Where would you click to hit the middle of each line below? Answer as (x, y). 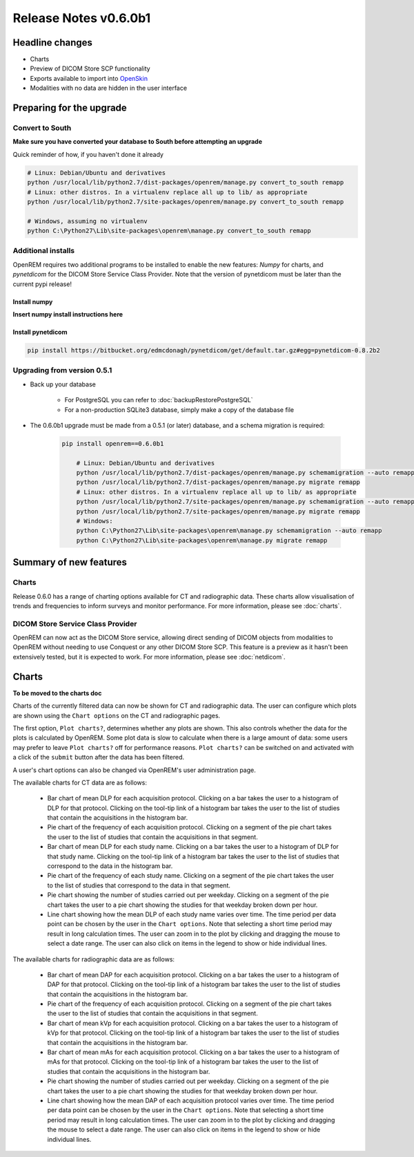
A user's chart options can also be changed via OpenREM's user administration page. (134, 770)
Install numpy (33, 301)
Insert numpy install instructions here (68, 314)
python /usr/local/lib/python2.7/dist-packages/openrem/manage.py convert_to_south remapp (186, 182)
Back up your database (63, 384)
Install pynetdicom (40, 332)
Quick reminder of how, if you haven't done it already (88, 154)
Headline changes (53, 43)
